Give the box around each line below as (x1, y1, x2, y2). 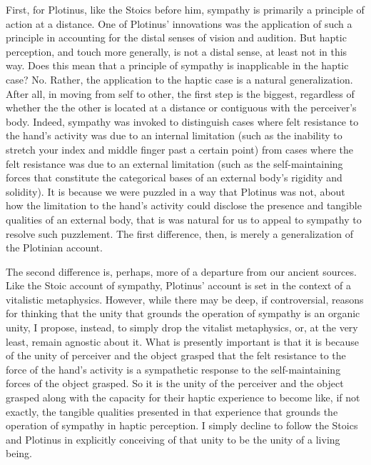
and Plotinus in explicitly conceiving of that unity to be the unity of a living (6, 431, 340, 446)
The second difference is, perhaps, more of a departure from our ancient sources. (6, 264, 357, 279)
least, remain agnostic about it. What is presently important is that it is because (6, 334, 359, 349)
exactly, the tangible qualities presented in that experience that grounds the (6, 404, 338, 419)
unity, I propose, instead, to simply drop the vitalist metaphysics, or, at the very (6, 320, 358, 335)
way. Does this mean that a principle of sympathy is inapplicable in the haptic (6, 58, 349, 73)
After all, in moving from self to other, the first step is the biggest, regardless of (6, 86, 355, 101)
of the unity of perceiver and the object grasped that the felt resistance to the (6, 348, 346, 363)
